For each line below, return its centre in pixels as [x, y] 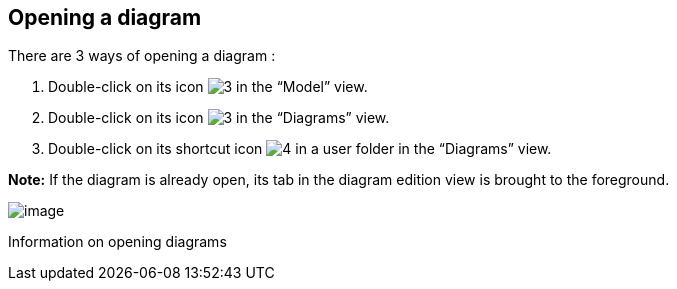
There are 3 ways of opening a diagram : [142, 56]
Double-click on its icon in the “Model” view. [208, 87]
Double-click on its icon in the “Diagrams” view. [219, 118]
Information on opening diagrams [117, 242]
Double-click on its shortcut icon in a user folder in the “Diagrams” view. [300, 149]
